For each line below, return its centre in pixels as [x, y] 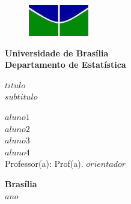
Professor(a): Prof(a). [44, 163]
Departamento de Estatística [65, 64]
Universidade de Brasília [57, 52]
